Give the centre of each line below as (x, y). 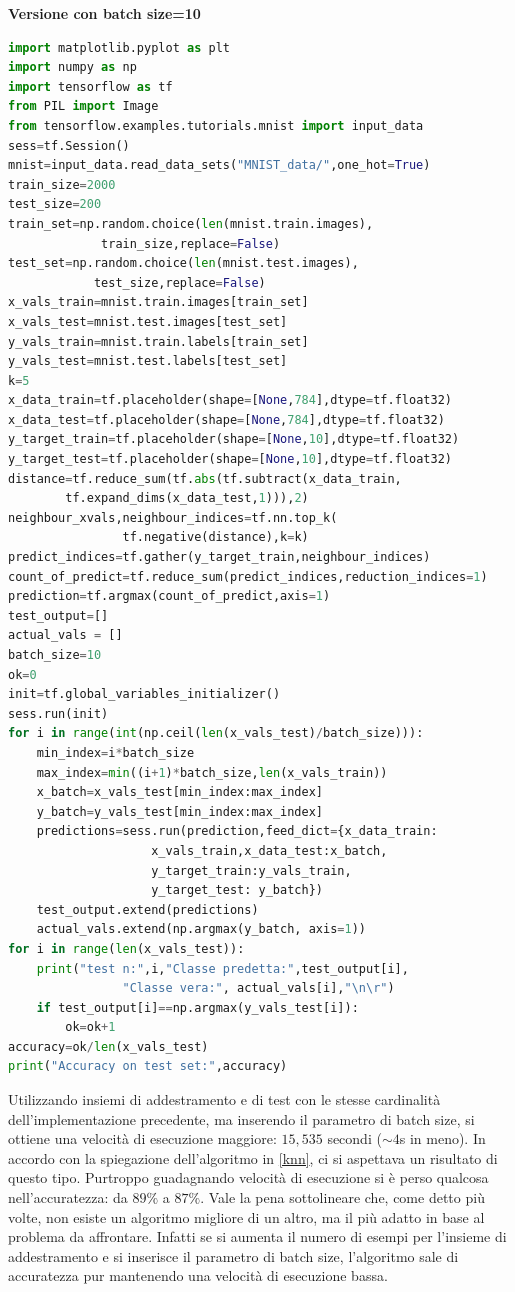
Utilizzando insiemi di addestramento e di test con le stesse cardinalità (224, 1099)
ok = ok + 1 (90, 1027)
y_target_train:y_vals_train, (251, 870)
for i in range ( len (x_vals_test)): (126, 948)
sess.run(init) (58, 713)
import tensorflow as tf (90, 86)
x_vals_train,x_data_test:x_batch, (269, 850)
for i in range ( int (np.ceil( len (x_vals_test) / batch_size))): (216, 733)
